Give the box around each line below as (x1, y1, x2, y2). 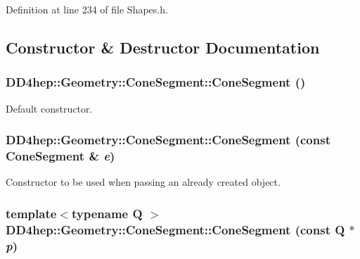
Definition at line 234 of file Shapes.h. (6, 2, 168, 16)
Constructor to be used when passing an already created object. (6, 175, 281, 189)
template (6, 204, 57, 222)
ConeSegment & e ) (6, 147, 115, 165)
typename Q (71, 204, 143, 222)
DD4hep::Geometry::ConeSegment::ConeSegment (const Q (6, 220, 345, 238)
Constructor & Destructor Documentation (6, 36, 320, 58)
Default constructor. (6, 101, 93, 115)
